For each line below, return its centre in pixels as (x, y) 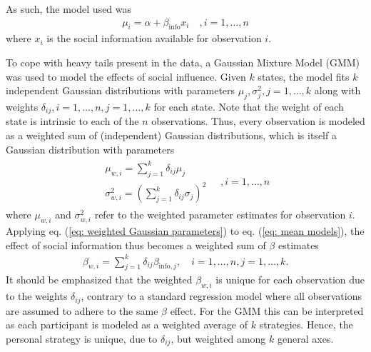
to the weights (37, 296)
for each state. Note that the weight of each (249, 106)
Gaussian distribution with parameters (90, 149)
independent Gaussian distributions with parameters (121, 90)
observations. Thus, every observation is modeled (258, 121)
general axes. (306, 338)
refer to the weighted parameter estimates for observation (220, 215)
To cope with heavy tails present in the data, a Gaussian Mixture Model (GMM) (183, 62)
